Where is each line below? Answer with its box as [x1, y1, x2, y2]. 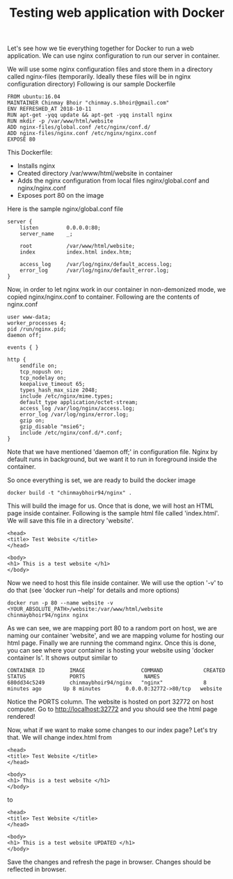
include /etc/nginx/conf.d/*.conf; [19, 430, 123, 437]
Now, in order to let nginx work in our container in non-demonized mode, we [7, 286, 226, 294]
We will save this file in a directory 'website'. [7, 517, 134, 525]
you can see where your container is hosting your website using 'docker [7, 646, 214, 655]
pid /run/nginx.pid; [7, 326, 67, 333]
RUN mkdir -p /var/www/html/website [7, 118, 113, 125]
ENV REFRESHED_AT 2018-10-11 [7, 106, 92, 113]
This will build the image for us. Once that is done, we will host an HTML [7, 501, 214, 510]
